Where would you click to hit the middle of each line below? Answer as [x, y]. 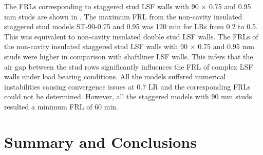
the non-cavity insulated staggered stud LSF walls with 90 [96, 46]
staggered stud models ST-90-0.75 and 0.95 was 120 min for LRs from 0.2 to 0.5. [131, 26]
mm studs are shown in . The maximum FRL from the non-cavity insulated [123, 16]
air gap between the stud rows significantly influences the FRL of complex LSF [129, 66]
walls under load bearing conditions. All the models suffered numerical [115, 76]
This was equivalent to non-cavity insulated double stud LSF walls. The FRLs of [131, 36]
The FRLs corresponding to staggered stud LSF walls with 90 [101, 6]
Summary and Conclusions [100, 141]
